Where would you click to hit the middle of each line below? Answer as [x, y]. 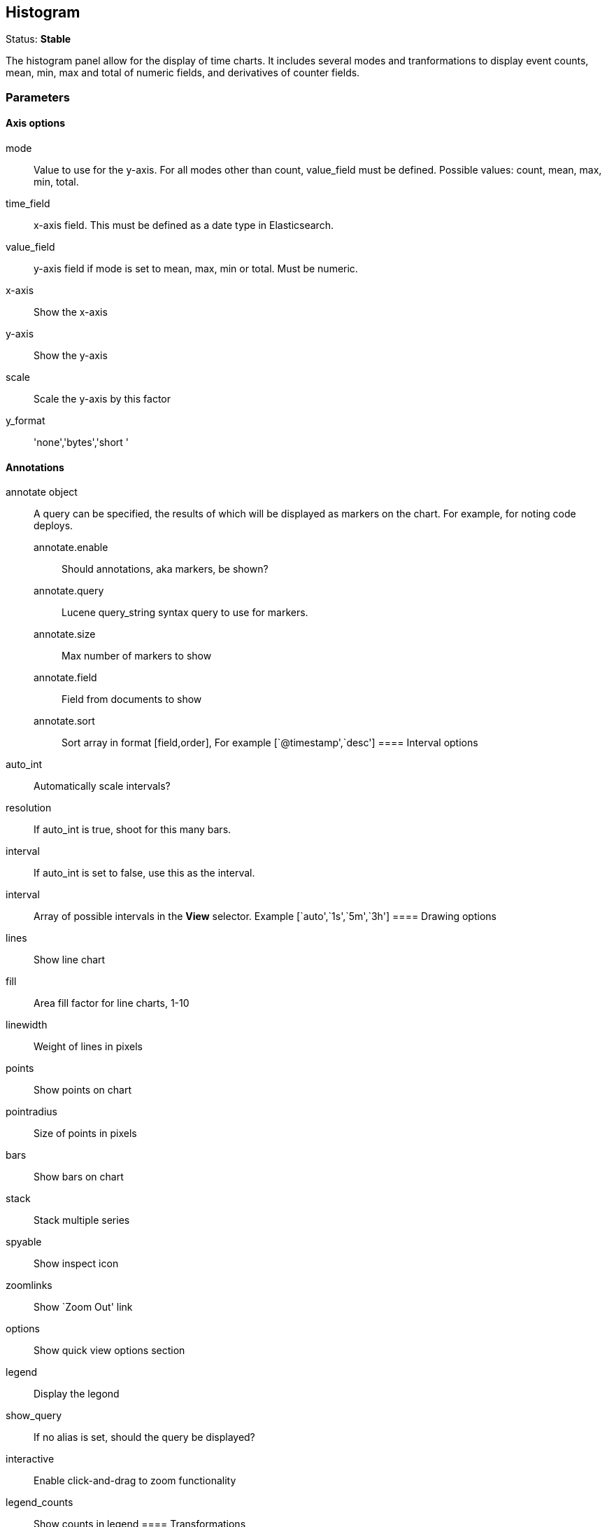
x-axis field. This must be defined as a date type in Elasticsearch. [184, 225]
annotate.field [65, 678]
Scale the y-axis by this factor [102, 399]
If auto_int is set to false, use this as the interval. [144, 873]
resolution [29, 808]
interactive [30, 1459]
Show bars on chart [79, 1177]
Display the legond [77, 1394]
